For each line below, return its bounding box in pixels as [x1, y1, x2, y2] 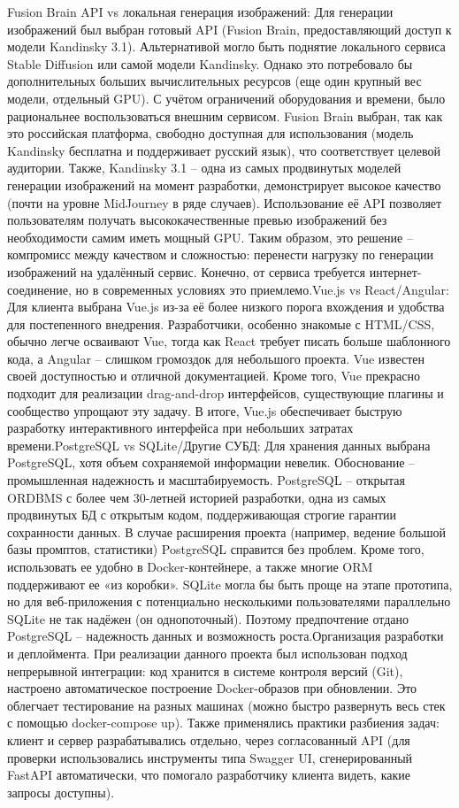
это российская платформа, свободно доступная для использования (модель [7, 124, 414, 142]
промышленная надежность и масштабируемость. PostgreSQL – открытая [7, 471, 405, 489]
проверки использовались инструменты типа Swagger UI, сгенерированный [7, 748, 413, 766]
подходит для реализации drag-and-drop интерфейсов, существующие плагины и [7, 384, 444, 403]
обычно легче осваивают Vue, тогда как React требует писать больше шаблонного [7, 332, 451, 350]
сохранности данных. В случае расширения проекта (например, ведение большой [7, 522, 447, 541]
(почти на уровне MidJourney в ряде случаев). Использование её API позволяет [7, 193, 442, 212]
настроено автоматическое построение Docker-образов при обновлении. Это [7, 679, 417, 697]
